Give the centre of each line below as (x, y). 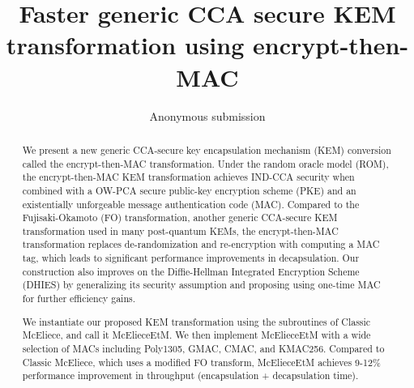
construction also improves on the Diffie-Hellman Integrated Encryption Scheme (191, 271)
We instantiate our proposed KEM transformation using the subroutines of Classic (196, 321)
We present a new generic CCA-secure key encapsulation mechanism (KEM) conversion (207, 149)
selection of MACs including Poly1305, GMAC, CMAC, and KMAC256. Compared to (203, 348)
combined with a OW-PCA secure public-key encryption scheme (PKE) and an (189, 190)
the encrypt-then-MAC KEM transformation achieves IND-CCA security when (188, 177)
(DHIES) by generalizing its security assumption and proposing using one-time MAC (201, 285)
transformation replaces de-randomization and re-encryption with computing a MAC (201, 244)
